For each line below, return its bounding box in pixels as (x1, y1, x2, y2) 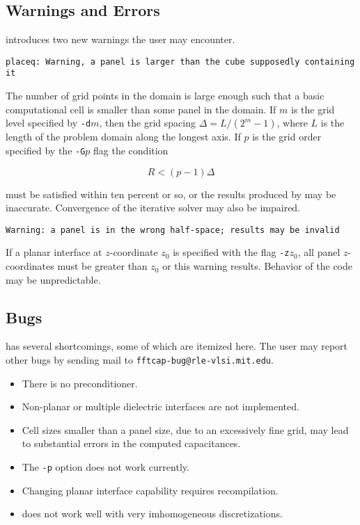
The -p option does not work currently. (22, 460, 189, 474)
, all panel (297, 245, 341, 259)
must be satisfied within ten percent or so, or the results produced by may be (6, 186, 336, 201)
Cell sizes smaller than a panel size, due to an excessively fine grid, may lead (22, 422, 349, 437)
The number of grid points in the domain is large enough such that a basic (6, 88, 324, 103)
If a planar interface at (6, 245, 102, 259)
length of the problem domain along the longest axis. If (6, 129, 241, 144)
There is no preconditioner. (22, 375, 138, 390)
